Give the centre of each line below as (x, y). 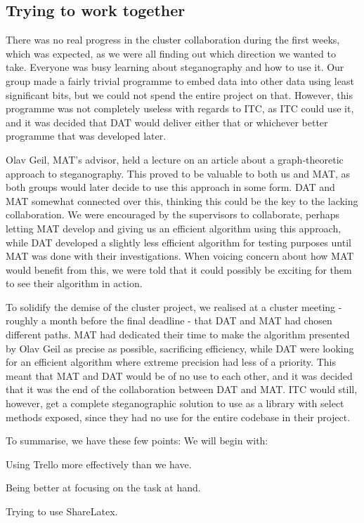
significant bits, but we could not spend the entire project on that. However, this (179, 94)
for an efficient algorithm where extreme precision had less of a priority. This (171, 362)
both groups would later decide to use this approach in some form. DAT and (170, 187)
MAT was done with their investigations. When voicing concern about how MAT (180, 256)
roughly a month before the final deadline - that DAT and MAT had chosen (169, 320)
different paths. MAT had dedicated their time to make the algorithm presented (178, 335)
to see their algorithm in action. (74, 283)
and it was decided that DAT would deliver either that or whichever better (167, 122)
